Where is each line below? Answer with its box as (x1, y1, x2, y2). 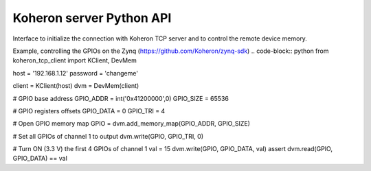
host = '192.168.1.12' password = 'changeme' (12, 69, 139, 77)
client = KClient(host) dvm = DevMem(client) (12, 82, 139, 90)
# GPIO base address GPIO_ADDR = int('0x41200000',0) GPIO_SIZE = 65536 (12, 94, 229, 102)
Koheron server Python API (12, 10, 172, 25)
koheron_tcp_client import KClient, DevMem (12, 56, 137, 65)
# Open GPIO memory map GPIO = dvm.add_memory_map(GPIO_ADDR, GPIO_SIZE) (12, 119, 251, 128)
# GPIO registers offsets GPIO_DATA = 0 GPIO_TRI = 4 (12, 106, 166, 115)
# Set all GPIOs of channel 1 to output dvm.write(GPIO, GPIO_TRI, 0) (12, 132, 204, 140)
